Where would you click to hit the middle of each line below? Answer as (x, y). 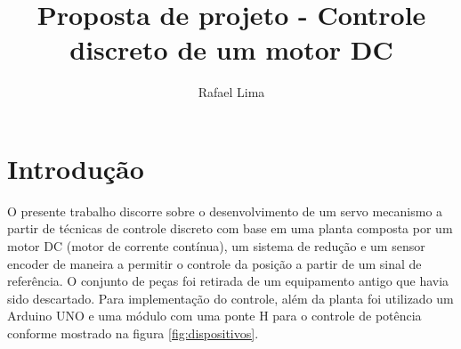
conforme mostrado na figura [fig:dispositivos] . (133, 333)
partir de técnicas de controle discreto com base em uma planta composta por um (230, 228)
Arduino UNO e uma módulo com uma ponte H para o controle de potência (214, 316)
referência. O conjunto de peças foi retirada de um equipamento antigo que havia (228, 281)
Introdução (76, 168)
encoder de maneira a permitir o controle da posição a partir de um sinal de (214, 263)
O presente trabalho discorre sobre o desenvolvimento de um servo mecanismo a (225, 211)
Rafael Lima (231, 92)
